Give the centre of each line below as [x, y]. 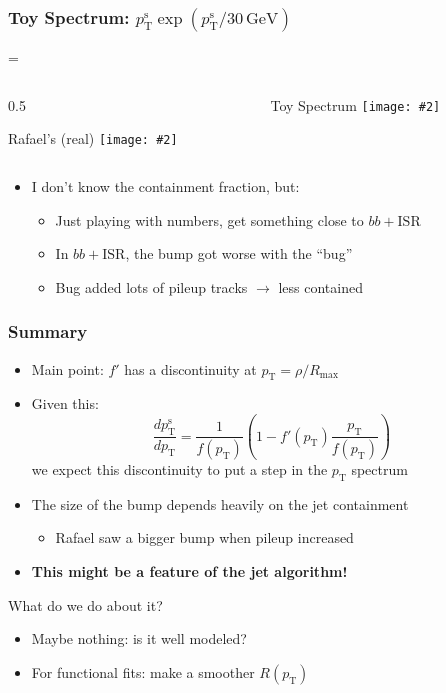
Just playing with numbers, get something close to [209, 219]
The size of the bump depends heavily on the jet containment [220, 503]
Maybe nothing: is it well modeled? [139, 638]
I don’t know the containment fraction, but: [165, 186]
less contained [320, 286]
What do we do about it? [85, 604]
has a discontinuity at [190, 368]
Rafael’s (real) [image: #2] [93, 138]
